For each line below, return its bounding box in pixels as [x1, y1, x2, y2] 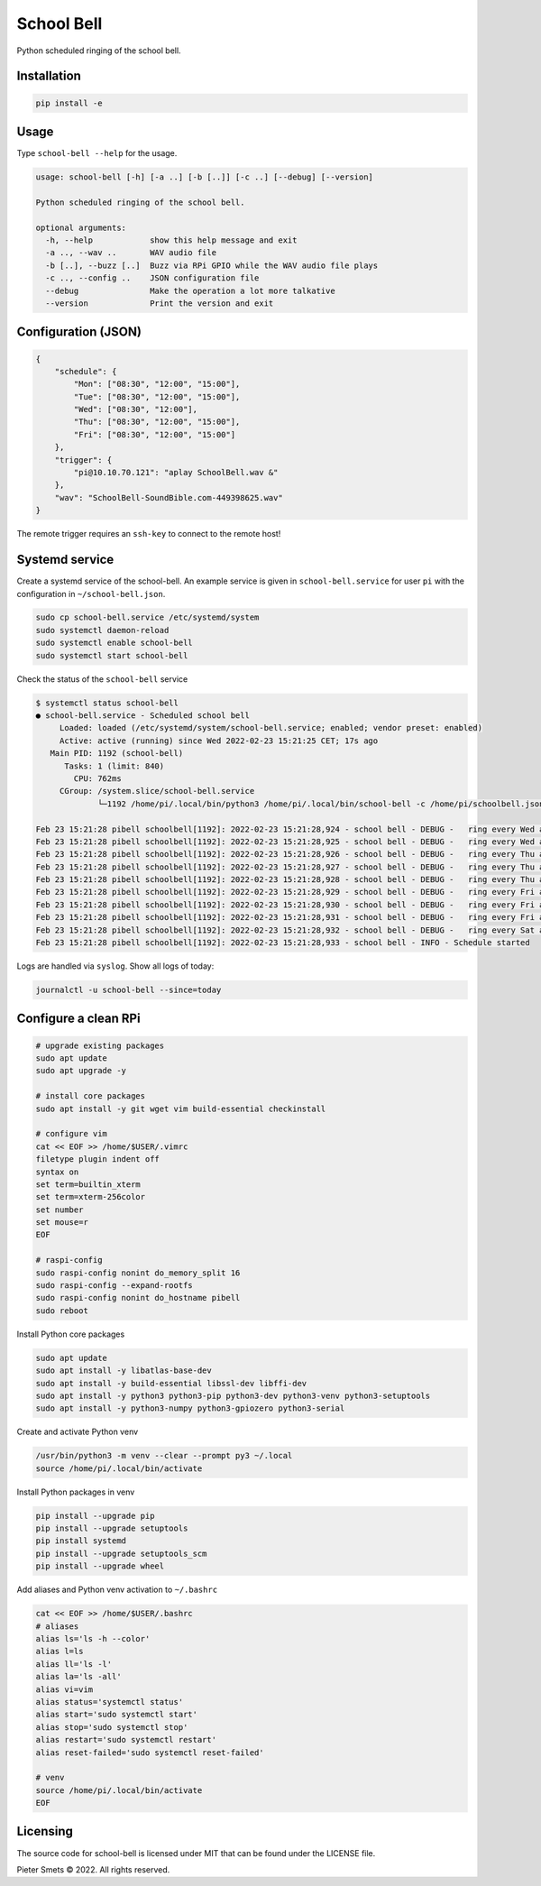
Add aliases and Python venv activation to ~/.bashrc [16, 1584, 218, 1596]
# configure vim [35, 1128, 108, 1139]
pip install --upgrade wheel [35, 1561, 165, 1571]
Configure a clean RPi [16, 1011, 141, 1026]
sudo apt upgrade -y [35, 1065, 126, 1076]
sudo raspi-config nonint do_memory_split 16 [35, 1267, 241, 1278]
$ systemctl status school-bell [35, 697, 179, 708]
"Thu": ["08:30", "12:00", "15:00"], [73, 417, 241, 428]
